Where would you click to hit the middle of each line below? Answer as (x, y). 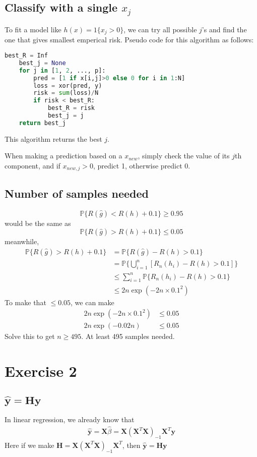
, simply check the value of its (184, 156)
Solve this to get (30, 336)
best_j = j (66, 116)
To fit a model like (33, 29)
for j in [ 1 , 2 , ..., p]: (62, 70)
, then (131, 445)
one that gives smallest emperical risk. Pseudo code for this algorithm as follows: (129, 40)
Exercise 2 (41, 370)
